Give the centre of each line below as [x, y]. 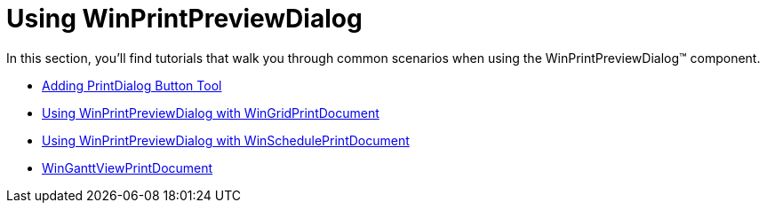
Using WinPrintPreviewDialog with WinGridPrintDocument [211, 113]
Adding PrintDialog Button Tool [132, 85]
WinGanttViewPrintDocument [128, 167]
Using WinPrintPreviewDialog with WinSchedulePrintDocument [226, 140]
